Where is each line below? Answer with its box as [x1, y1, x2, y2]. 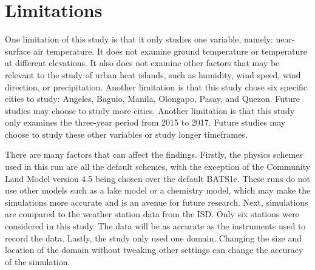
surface [5, 44, 31, 57]
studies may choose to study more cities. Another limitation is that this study [5, 104, 295, 116]
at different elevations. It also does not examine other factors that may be [5, 56, 280, 69]
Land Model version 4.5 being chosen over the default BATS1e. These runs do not [5, 172, 310, 184]
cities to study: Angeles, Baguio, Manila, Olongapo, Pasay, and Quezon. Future [5, 92, 300, 105]
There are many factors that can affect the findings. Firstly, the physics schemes [5, 148, 303, 161]
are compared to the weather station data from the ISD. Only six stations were [5, 208, 299, 220]
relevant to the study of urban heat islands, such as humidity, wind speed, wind [5, 68, 301, 81]
